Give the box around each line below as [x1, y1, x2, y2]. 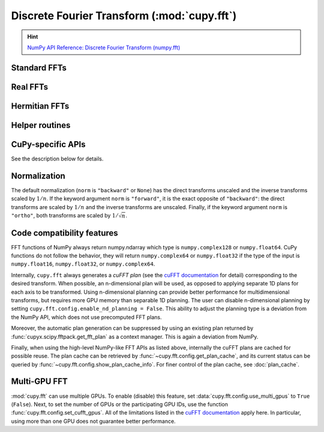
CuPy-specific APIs [11, 139, 86, 150]
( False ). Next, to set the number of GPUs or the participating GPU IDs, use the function [11, 400, 228, 408]
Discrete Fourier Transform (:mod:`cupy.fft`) [11, 9, 237, 22]
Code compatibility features [11, 228, 118, 238]
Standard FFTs [11, 62, 67, 73]
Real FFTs [11, 82, 48, 92]
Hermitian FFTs [11, 101, 70, 111]
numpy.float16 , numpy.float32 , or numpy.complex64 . [11, 260, 155, 267]
